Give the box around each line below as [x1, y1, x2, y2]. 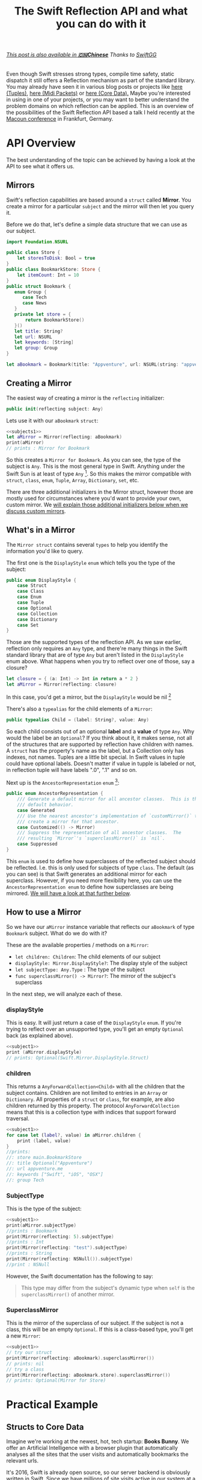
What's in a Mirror [6, 525, 75, 535]
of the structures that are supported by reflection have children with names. [6, 741, 194, 748]
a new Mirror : [6, 1332, 41, 1339]
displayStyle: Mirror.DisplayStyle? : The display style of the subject [14, 959, 188, 966]
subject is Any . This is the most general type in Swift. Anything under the [6, 463, 185, 470]
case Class [17, 588, 44, 595]
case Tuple [17, 599, 44, 606]
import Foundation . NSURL [6, 238, 69, 245]
